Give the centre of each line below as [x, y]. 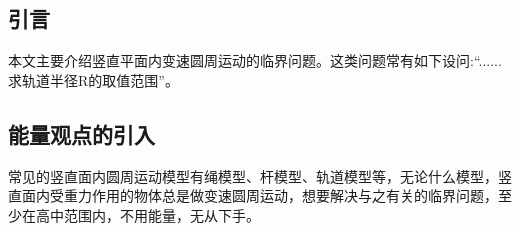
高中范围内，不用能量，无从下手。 [147, 214]
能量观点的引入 [81, 133]
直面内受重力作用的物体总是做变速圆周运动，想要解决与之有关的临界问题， [253, 195]
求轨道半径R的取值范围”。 [93, 79]
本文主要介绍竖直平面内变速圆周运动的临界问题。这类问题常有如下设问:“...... [255, 60]
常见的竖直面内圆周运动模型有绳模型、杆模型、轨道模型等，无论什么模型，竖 [260, 175]
